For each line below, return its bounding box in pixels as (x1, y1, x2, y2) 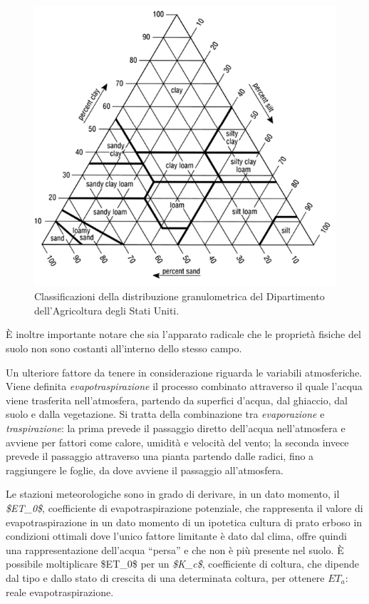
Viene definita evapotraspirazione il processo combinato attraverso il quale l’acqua (6, 379, 363, 394)
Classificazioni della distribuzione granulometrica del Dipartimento (34, 289, 325, 304)
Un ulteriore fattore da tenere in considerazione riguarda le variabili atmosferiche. (6, 364, 363, 379)
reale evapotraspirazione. (6, 584, 114, 599)
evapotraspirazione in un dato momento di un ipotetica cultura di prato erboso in (6, 514, 363, 529)
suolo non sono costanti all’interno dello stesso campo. (6, 341, 242, 356)
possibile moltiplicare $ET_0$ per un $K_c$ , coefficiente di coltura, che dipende (6, 556, 359, 571)
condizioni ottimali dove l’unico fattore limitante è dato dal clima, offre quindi (6, 528, 347, 543)
